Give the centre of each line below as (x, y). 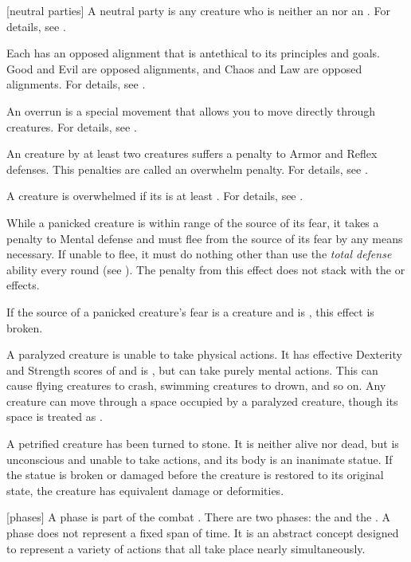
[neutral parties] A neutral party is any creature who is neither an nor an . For (198, 10)
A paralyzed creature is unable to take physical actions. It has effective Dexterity (204, 354)
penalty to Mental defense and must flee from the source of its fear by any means (205, 238)
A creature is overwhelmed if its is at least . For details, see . (155, 196)
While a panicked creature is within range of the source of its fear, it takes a (193, 222)
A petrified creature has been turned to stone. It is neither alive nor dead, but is (203, 444)
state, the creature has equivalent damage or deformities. (145, 490)
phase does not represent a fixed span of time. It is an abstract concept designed (203, 533)
